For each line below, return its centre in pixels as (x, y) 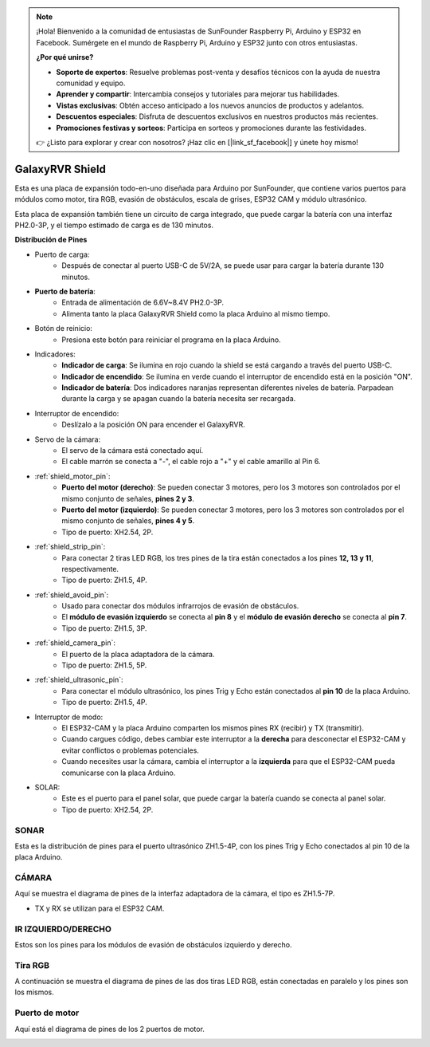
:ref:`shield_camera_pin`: (75, 643)
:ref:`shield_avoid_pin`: (72, 595)
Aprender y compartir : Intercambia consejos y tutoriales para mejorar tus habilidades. (198, 94)
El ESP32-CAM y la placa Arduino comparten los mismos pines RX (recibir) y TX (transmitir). (213, 728)
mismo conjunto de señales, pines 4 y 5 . (128, 521)
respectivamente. (90, 569)
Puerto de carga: (62, 254)
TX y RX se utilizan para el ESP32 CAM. (100, 908)
